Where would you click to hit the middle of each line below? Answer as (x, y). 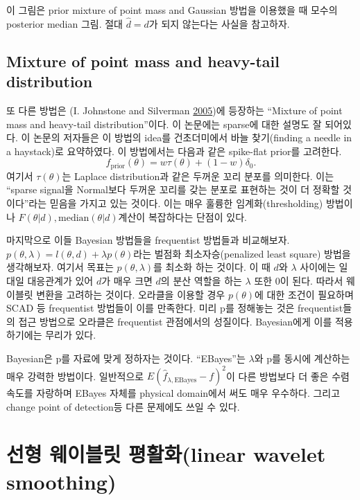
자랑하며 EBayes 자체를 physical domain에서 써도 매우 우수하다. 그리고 (188, 393)
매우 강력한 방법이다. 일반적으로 (75, 376)
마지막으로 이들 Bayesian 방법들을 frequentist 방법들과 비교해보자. (148, 240)
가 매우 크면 (127, 280)
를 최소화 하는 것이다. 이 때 (212, 267)
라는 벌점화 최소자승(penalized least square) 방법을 (242, 253)
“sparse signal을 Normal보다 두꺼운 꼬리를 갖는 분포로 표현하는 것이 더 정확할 (173, 189)
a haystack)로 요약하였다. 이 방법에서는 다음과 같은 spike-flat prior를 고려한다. (174, 151)
